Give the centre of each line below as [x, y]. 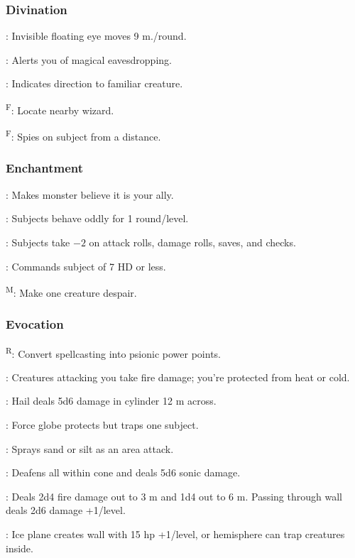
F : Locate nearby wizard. [60, 109]
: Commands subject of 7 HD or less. [86, 266]
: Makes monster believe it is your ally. [90, 194]
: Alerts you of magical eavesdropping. [89, 59]
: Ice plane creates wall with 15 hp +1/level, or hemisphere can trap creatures [175, 534]
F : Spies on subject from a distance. [83, 135]
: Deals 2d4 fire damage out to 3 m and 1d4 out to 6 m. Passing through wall [174, 496]
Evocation [35, 324]
